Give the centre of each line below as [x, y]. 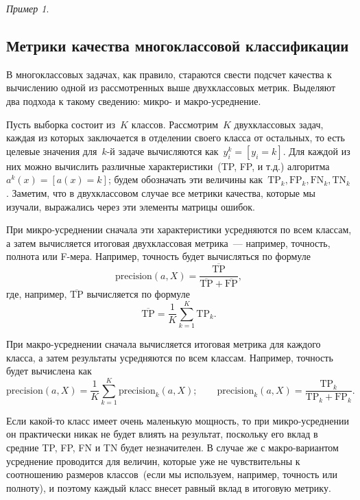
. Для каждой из [316, 151]
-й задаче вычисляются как [163, 151]
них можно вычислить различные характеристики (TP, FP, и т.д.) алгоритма [168, 166]
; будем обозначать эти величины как [185, 179]
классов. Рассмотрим [175, 124]
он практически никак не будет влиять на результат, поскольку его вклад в [162, 434]
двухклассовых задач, [279, 124]
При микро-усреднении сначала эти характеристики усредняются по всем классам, [179, 229]
